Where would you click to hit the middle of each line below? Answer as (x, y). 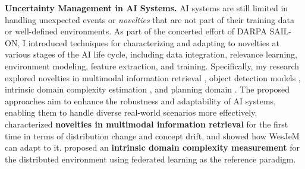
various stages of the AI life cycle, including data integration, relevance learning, (151, 54)
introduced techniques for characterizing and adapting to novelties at (154, 42)
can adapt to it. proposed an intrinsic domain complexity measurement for (152, 147)
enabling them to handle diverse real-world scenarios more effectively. (131, 112)
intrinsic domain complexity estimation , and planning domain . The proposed (147, 89)
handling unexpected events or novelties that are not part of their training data (150, 19)
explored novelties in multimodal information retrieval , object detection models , (153, 77)
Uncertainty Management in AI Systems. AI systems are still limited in (147, 8)
